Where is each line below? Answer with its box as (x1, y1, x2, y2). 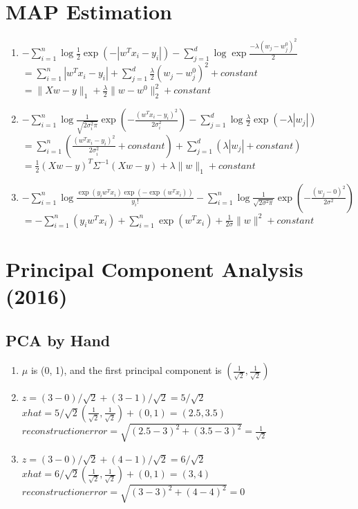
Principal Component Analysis (6, 254, 303, 283)
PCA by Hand (6, 329, 111, 350)
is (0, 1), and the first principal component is (30, 363, 222, 377)
